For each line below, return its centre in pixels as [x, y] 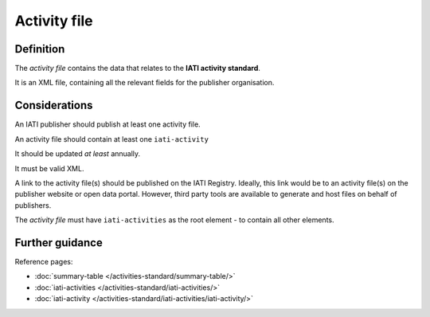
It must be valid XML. [49, 168]
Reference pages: [44, 262]
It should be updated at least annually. [78, 154]
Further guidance [59, 243]
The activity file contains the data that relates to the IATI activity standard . [137, 68]
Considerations [54, 106]
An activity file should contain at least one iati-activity [111, 139]
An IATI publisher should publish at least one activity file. [107, 124]
